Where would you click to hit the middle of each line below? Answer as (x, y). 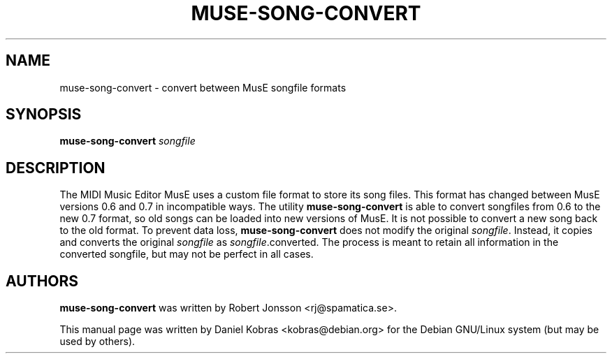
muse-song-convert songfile (127, 141)
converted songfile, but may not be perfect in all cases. (187, 254)
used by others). (97, 342)
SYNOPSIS (44, 115)
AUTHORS (42, 281)
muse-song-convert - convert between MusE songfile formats (203, 87)
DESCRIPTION (56, 168)
